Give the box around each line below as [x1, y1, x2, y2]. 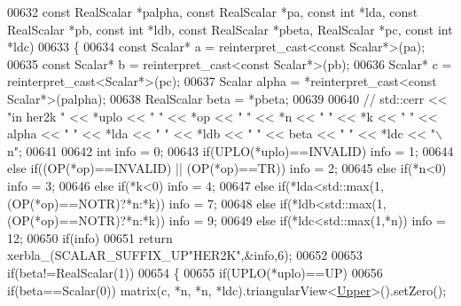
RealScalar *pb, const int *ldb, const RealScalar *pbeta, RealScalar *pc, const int [7, 20, 453, 38]
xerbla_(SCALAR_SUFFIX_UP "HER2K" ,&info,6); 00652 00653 [7, 246, 363, 264]
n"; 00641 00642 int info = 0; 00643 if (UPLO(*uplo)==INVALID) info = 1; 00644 [7, 141, 454, 160]
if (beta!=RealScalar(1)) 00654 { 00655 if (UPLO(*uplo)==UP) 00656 [7, 263, 383, 281]
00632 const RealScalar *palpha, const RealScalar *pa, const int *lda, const [7, 3, 418, 20]
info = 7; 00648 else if [168, 193, 287, 212]
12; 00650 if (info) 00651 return [7, 228, 173, 247]
